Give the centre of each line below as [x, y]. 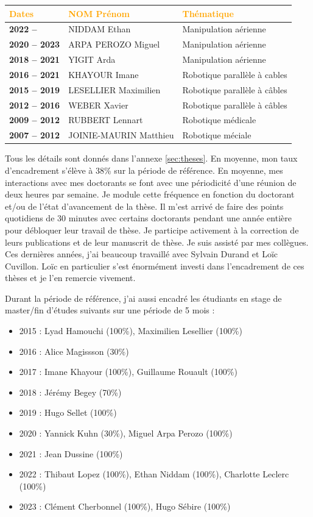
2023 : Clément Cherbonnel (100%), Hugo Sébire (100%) [125, 506]
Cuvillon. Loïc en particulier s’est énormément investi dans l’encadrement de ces [155, 266]
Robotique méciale [217, 135]
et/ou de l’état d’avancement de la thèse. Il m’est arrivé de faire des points [144, 206]
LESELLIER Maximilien [114, 89]
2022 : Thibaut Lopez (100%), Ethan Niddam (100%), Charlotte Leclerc [154, 474]
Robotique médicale [219, 120]
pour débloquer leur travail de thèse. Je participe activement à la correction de [152, 230]
